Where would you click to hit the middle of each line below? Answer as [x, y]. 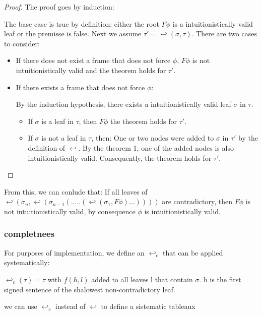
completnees [29, 234]
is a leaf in [57, 121]
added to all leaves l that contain [142, 279]
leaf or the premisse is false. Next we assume [73, 34]
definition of [47, 147]
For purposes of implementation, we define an [74, 252]
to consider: [22, 43]
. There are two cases [224, 34]
